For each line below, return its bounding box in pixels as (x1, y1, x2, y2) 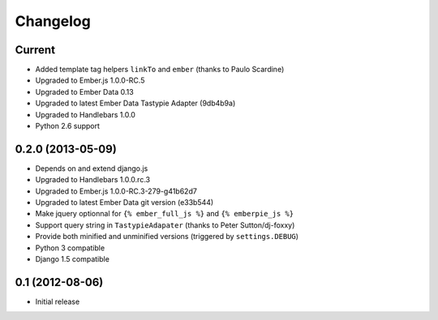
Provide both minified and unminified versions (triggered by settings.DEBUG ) (35, 232, 299, 241)
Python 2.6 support (35, 122, 101, 131)
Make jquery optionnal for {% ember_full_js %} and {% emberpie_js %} (35, 209, 294, 219)
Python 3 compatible (35, 243, 105, 253)
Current (15, 43, 56, 57)
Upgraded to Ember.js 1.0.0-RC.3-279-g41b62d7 (35, 186, 198, 196)
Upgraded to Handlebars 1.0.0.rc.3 (35, 175, 150, 185)
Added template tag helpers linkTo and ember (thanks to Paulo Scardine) (35, 65, 285, 75)
